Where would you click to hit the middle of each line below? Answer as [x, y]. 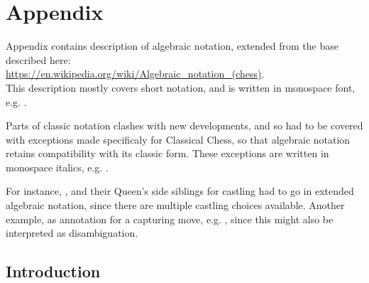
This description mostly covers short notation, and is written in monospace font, [181, 87]
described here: [38, 59]
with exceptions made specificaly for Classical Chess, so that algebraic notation [178, 139]
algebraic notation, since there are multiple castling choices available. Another [175, 205]
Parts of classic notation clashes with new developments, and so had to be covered [184, 126]
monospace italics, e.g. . [57, 167]
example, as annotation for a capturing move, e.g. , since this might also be [170, 219]
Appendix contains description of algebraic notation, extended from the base [172, 46]
